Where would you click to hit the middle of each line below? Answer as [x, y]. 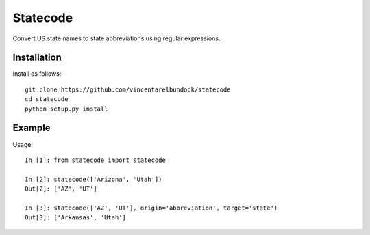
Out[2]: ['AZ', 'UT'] [61, 189]
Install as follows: [37, 74]
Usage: [23, 144]
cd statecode [47, 99]
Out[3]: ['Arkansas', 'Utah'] [76, 218]
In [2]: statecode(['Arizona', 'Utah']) [94, 179]
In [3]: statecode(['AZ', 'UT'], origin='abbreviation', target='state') [151, 208]
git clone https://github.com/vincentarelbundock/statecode [128, 89]
